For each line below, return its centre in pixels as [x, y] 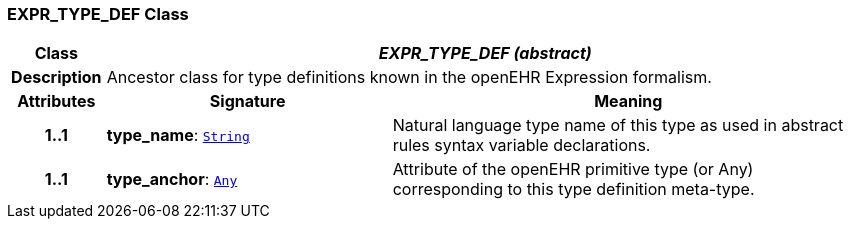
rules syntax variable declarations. [521, 145]
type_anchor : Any [172, 179]
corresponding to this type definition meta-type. [573, 189]
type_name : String [178, 135]
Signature [247, 101]
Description [56, 77]
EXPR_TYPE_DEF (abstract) [485, 53]
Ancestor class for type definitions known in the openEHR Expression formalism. [409, 77]
